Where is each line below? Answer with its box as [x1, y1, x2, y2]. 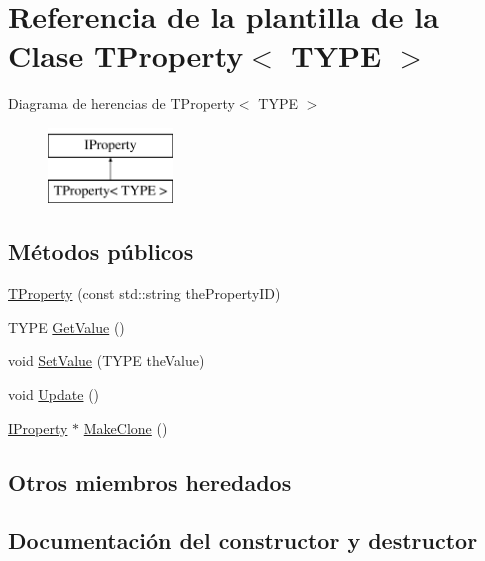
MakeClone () [83, 417, 168, 438]
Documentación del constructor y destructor [8, 525, 478, 556]
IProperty [8, 417, 68, 438]
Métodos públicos [8, 236, 194, 267]
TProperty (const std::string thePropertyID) [8, 283, 281, 304]
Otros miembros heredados [8, 466, 292, 497]
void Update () [8, 384, 100, 405]
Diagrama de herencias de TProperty [8, 93, 235, 114]
